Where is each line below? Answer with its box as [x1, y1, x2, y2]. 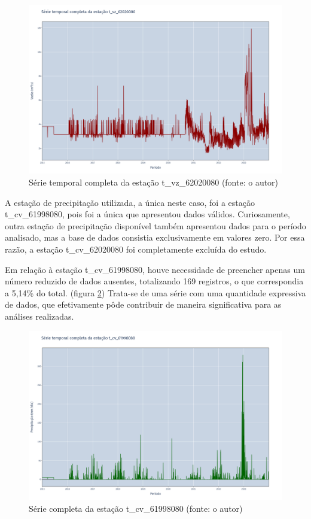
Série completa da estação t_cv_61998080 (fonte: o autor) [29, 502, 243, 514]
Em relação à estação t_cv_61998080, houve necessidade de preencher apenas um [5, 263, 305, 275]
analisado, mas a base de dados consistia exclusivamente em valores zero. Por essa [5, 231, 305, 244]
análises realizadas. [5, 309, 74, 322]
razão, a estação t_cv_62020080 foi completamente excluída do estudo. [5, 242, 267, 255]
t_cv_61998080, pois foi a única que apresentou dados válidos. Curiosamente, [5, 208, 290, 220]
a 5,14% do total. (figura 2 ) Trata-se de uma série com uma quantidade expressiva [5, 286, 306, 299]
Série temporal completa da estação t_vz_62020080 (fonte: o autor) [29, 175, 279, 188]
